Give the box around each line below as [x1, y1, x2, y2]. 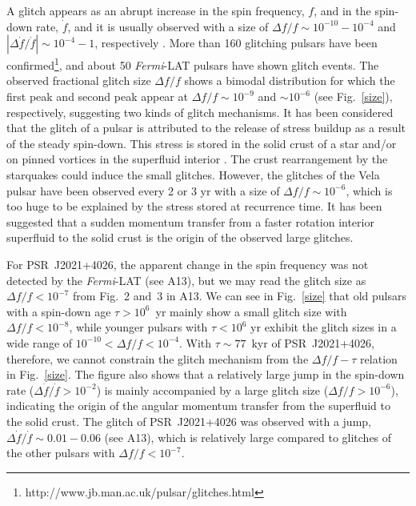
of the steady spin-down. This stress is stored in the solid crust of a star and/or [6, 135, 397, 151]
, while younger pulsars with [69, 319, 208, 335]
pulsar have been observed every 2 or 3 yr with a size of [6, 182, 280, 199]
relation [360, 350, 398, 367]
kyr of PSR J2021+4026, [251, 334, 374, 351]
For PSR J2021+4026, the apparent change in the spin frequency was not [6, 255, 369, 272]
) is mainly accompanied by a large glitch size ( [96, 381, 329, 398]
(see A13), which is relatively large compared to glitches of [104, 428, 392, 445]
